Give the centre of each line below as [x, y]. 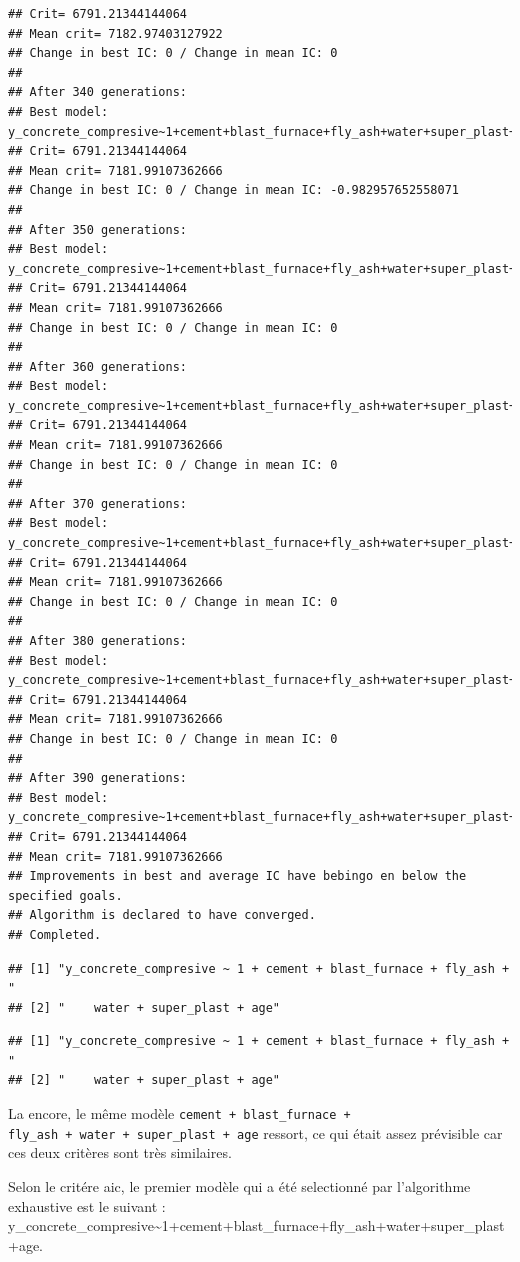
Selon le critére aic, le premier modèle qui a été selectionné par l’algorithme [239, 1185]
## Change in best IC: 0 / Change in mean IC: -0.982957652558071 [234, 190]
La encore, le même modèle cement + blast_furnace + [179, 1113]
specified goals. [65, 895]
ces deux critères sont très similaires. [120, 1152]
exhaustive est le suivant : [87, 1205]
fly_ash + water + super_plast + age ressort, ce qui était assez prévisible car [255, 1132]
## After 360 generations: [97, 366]
